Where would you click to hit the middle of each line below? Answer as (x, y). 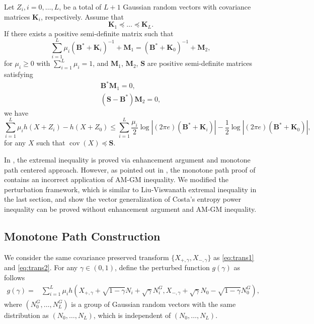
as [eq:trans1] (234, 257)
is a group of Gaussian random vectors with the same (153, 304)
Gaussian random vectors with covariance (187, 7)
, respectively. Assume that (82, 16)
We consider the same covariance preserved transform (87, 257)
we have (16, 112)
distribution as (26, 315)
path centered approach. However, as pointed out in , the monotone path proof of (130, 169)
